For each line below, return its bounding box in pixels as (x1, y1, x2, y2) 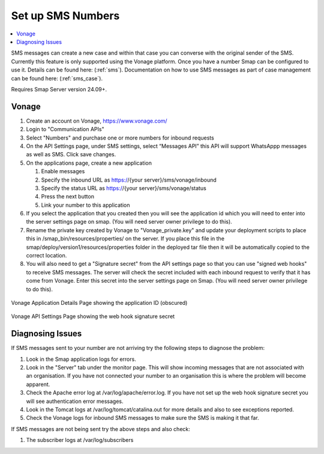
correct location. (26, 252, 67, 259)
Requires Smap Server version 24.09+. (11, 85, 107, 93)
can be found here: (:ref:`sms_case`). (11, 75, 103, 82)
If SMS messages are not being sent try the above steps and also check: (11, 425, 190, 432)
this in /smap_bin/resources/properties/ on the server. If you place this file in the (26, 235, 225, 242)
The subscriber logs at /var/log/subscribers (26, 437, 134, 444)
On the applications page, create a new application (26, 159, 152, 167)
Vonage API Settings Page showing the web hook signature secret (11, 313, 175, 320)
